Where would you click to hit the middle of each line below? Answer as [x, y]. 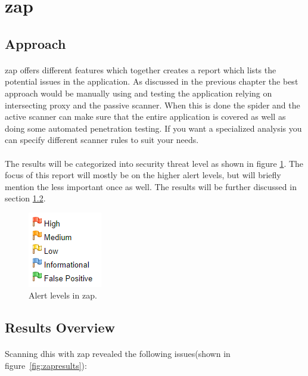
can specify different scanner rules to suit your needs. [102, 140]
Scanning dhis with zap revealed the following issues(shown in [118, 354]
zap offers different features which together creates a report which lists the [141, 69]
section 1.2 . [25, 198]
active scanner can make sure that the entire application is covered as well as [145, 116]
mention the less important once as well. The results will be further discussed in [151, 186]
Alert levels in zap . [63, 295]
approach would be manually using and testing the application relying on [139, 93]
